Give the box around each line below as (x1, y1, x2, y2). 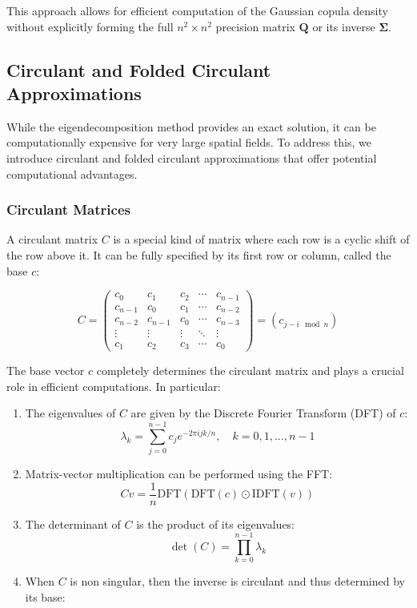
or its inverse (312, 18, 375, 34)
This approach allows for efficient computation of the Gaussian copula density (6, 2, 388, 18)
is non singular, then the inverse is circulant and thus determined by (70, 573, 405, 590)
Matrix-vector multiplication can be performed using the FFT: (25, 465, 333, 482)
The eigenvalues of (25, 405, 116, 421)
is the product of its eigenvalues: (136, 515, 295, 532)
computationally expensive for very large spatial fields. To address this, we (6, 134, 372, 151)
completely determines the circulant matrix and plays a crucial (96, 362, 404, 379)
